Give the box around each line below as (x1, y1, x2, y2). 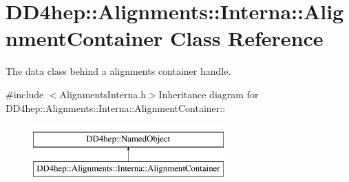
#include (6, 87, 44, 101)
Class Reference (170, 24, 324, 52)
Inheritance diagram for (158, 87, 259, 101)
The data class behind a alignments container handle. (6, 64, 231, 78)
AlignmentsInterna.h (59, 87, 146, 101)
